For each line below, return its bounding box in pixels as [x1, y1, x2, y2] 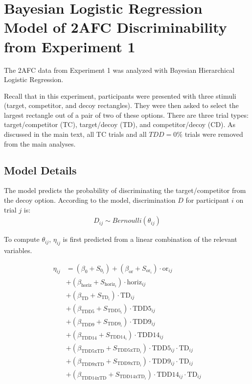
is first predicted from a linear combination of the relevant [63, 234, 237, 244]
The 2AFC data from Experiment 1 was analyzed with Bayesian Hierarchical [4, 64, 235, 75]
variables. [4, 245, 32, 256]
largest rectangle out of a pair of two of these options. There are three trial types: [4, 109, 249, 120]
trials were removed [184, 129, 243, 139]
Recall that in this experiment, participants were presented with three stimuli [4, 90, 236, 101]
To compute [4, 234, 40, 244]
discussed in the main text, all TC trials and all [4, 129, 147, 139]
